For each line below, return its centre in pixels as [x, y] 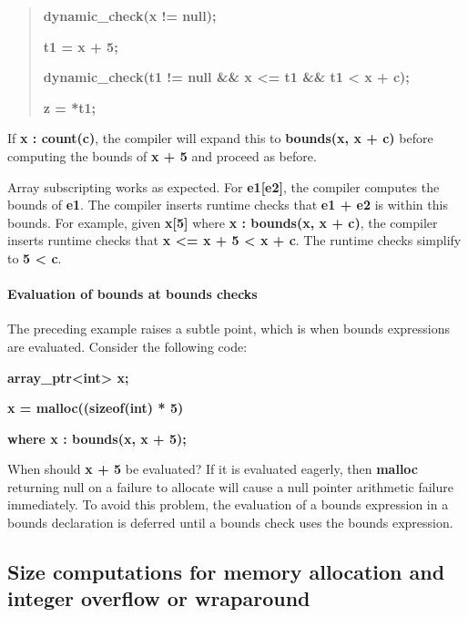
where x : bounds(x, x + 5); [97, 438]
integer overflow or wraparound [159, 598]
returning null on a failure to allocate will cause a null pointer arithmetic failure [230, 486]
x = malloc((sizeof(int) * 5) [96, 408]
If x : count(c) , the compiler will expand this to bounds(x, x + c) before [220, 138]
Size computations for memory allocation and [226, 572]
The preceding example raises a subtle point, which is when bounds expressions [229, 329]
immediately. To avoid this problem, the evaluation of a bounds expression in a [228, 504]
